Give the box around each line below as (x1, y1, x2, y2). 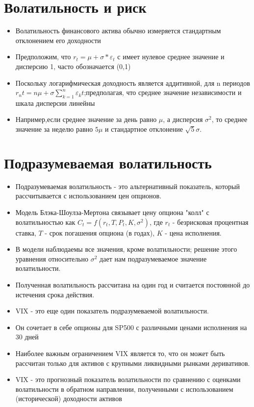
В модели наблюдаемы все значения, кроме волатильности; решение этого (15, 244, 237, 254)
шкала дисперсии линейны (15, 97, 95, 108)
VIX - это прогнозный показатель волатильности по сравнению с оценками (15, 374, 241, 384)
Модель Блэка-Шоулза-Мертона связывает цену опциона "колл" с (15, 207, 209, 217)
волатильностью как (15, 216, 76, 227)
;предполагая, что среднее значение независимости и (84, 87, 242, 97)
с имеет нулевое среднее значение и (117, 51, 225, 62)
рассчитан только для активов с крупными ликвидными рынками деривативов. (15, 358, 250, 368)
